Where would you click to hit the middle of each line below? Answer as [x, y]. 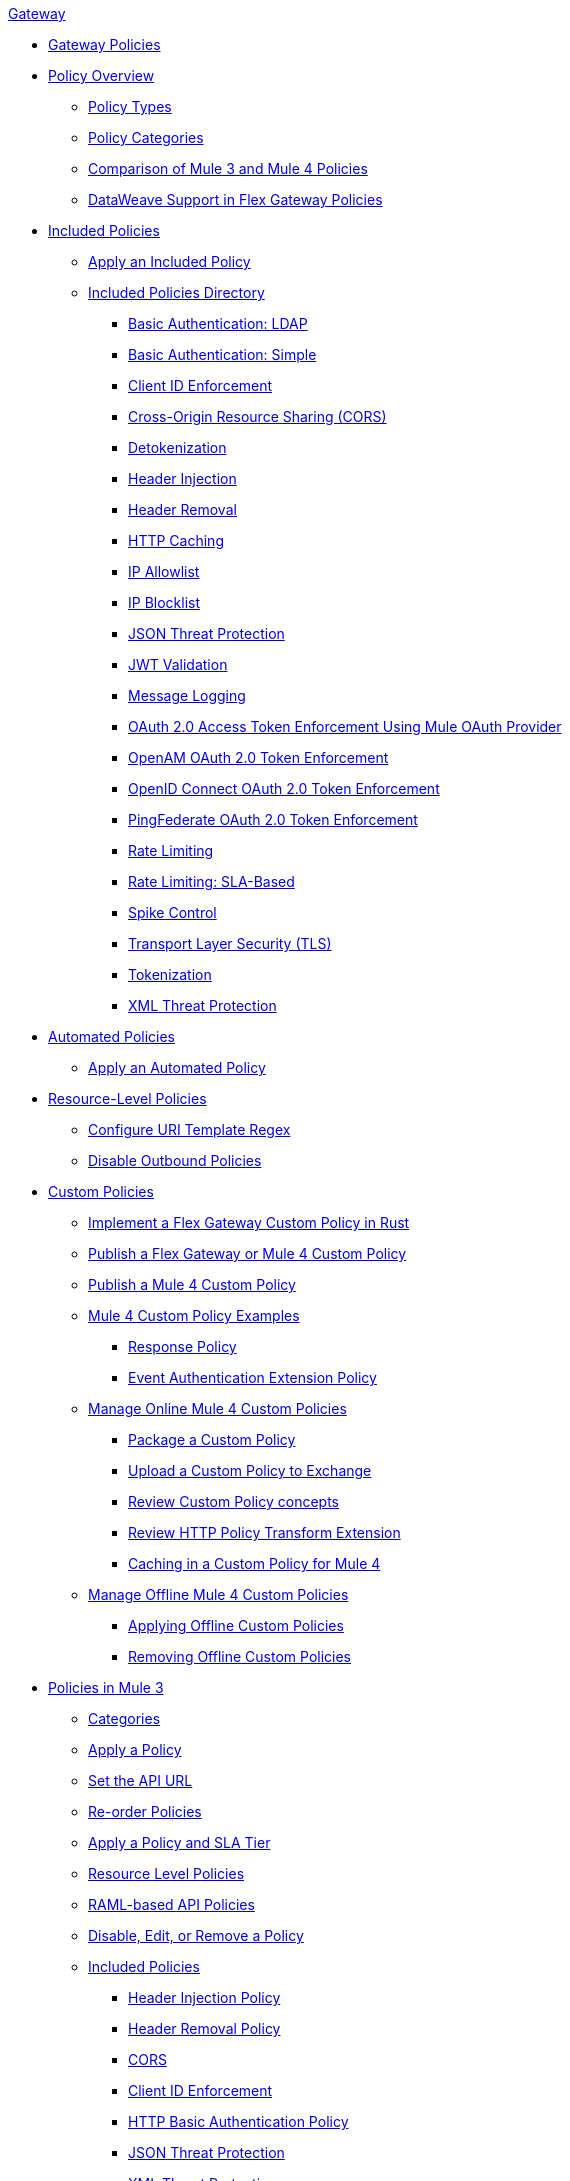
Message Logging [187, 695]
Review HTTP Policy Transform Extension [264, 1532]
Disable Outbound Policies [175, 1160]
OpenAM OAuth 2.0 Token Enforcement [258, 757]
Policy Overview [101, 75]
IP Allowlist [164, 571]
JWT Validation [178, 664]
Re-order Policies [145, 1811]
